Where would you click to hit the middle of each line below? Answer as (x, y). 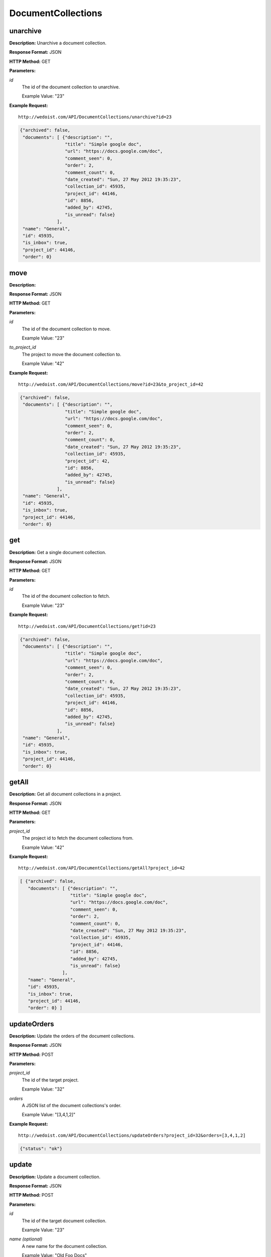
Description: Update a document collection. (55, 1177)
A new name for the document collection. (64, 1246)
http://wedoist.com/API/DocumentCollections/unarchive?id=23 (95, 117)
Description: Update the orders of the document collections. (72, 1036)
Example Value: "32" (43, 1089)
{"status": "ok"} (41, 1149)
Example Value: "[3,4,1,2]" (49, 1115)
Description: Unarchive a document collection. (58, 43)
